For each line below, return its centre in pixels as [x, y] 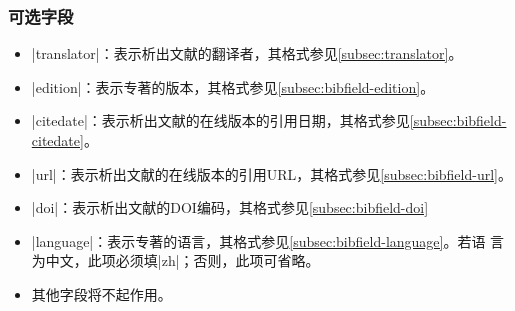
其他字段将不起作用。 [101, 293]
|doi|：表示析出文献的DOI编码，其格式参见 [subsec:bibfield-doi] [230, 207]
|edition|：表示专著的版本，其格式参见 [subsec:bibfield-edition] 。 [233, 86]
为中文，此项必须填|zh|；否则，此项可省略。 [175, 260]
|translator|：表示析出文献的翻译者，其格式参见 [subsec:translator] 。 [247, 53]
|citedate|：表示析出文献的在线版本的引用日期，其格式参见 [220, 120]
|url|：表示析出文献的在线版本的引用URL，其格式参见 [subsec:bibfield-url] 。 [271, 173]
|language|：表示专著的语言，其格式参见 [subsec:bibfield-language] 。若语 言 [268, 240]
